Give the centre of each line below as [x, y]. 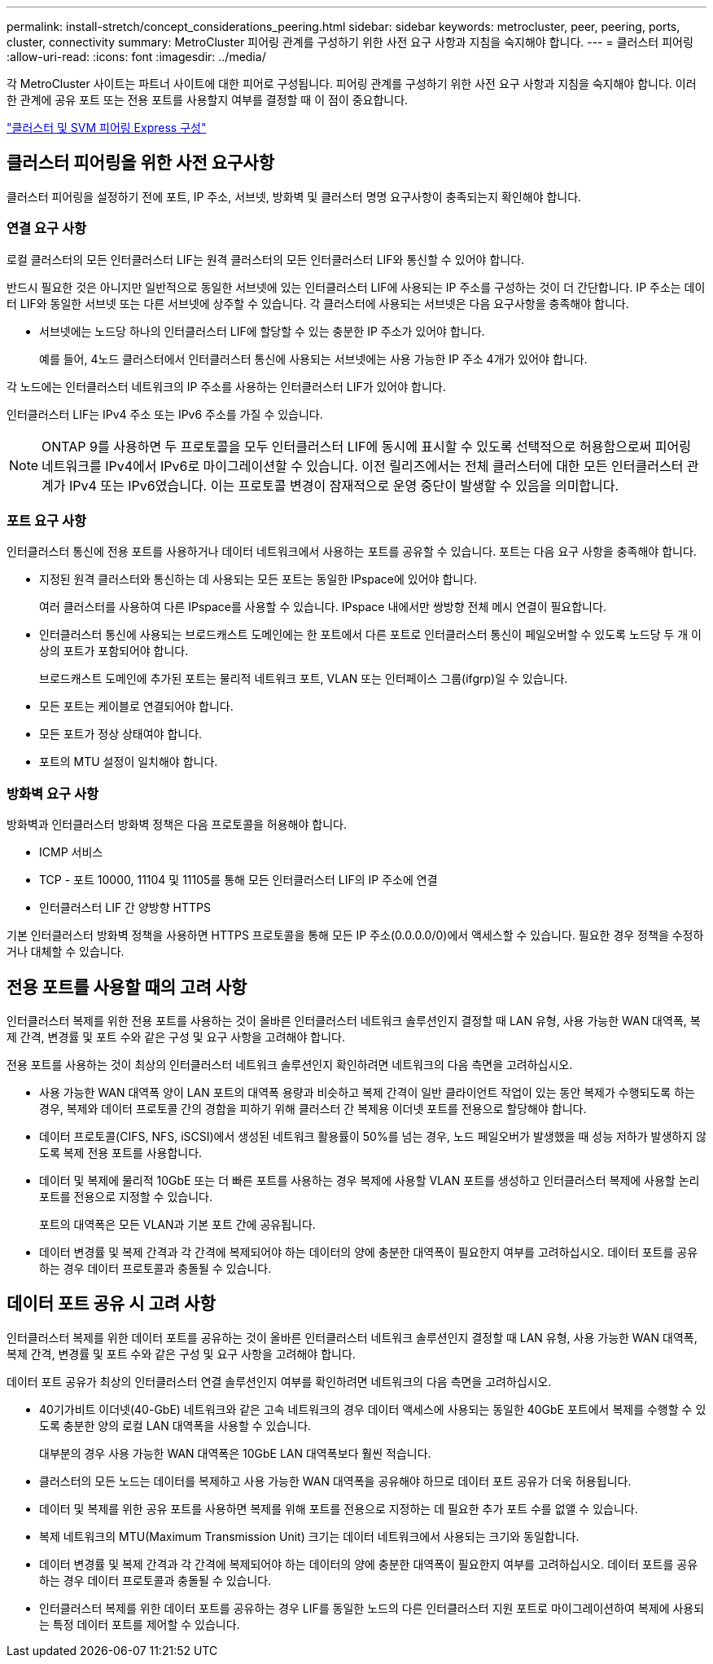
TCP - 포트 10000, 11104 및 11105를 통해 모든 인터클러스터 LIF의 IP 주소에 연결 [238, 880]
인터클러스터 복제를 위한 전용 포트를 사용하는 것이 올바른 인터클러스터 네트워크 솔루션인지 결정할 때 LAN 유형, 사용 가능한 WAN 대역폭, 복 [354, 1020]
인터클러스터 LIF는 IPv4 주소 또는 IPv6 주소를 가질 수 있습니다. [165, 414]
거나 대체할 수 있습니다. [66, 952]
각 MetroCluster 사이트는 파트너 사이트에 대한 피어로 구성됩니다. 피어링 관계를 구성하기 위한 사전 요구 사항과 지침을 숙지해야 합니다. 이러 [352, 84]
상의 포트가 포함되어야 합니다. [114, 651]
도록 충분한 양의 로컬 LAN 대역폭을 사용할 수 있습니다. [175, 1425]
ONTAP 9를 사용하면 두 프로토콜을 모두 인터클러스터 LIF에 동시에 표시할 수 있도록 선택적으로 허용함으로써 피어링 [366, 446]
